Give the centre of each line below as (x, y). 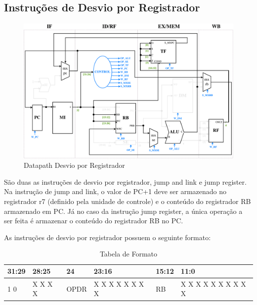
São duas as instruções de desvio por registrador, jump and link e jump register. (125, 181)
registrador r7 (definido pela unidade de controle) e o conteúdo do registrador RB (128, 201)
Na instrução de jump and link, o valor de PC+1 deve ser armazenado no (115, 191)
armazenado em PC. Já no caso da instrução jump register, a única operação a (123, 211)
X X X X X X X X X (213, 283)
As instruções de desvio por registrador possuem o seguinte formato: (107, 237)
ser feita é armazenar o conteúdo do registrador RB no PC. (94, 221)
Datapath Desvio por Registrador (74, 165)
